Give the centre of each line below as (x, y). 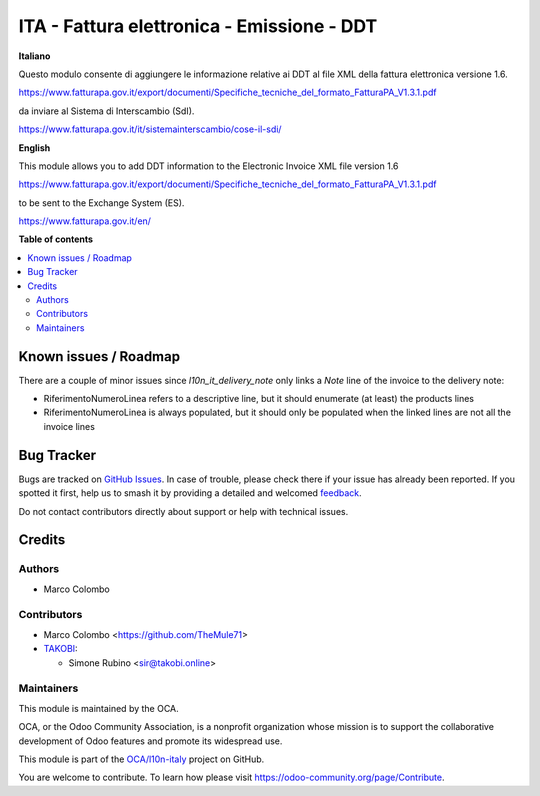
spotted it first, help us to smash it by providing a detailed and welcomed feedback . (190, 493)
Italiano (34, 56)
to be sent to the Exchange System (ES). (101, 202)
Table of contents (56, 239)
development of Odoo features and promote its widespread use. (150, 741)
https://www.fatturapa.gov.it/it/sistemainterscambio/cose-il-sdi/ (150, 129)
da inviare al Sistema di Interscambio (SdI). (106, 111)
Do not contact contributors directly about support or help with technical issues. (183, 511)
